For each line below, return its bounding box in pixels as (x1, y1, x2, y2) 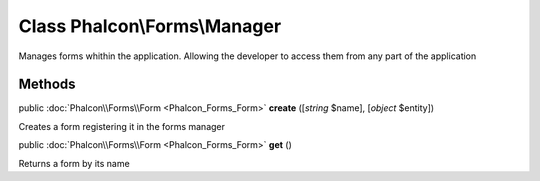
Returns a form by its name (18, 157, 130, 169)
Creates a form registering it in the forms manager (18, 120, 225, 132)
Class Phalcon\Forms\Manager (18, 15, 282, 37)
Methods (18, 76, 76, 93)
